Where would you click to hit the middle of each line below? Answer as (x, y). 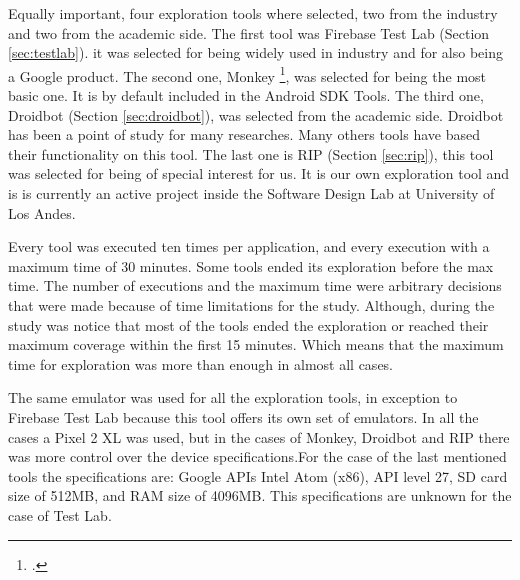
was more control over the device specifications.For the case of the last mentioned (257, 456)
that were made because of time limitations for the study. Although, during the (251, 304)
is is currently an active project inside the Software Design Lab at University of (251, 193)
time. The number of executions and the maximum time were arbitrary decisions (255, 285)
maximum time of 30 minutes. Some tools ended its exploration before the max (251, 265)
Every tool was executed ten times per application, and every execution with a (249, 246)
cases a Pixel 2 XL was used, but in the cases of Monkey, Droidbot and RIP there (259, 436)
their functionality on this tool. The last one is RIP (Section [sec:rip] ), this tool (251, 153)
